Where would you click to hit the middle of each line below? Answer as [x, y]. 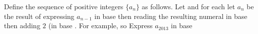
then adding [22, 25]
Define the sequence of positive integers [64, 6]
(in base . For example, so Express [100, 25]
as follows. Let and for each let [188, 6]
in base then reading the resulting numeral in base [171, 16]
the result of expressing [39, 16]
